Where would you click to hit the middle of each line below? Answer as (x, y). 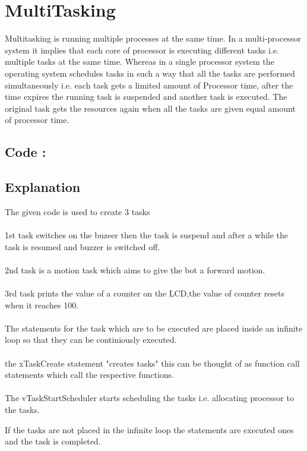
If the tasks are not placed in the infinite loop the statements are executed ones (149, 429)
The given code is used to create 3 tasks (77, 211)
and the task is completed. (53, 441)
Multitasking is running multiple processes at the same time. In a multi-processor (153, 38)
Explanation (43, 187)
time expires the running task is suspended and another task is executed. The (146, 97)
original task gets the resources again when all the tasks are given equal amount (150, 108)
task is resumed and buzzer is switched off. (83, 246)
